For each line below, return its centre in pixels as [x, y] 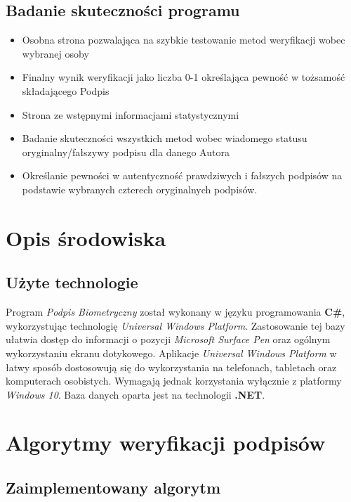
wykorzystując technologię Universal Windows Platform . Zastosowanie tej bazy [175, 325]
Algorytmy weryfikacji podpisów [166, 443]
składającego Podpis [66, 90]
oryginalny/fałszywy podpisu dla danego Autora [126, 152]
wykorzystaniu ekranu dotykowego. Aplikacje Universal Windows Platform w [171, 353]
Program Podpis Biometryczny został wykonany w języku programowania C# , [175, 312]
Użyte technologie [72, 282]
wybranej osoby [55, 53]
